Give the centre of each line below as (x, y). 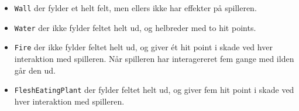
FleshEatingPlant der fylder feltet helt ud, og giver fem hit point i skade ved (154, 90)
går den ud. (35, 70)
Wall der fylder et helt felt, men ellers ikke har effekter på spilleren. (135, 8)
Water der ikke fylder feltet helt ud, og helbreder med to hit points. (135, 27)
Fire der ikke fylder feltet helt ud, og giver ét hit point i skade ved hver (143, 47)
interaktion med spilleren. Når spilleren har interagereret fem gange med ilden (154, 58)
